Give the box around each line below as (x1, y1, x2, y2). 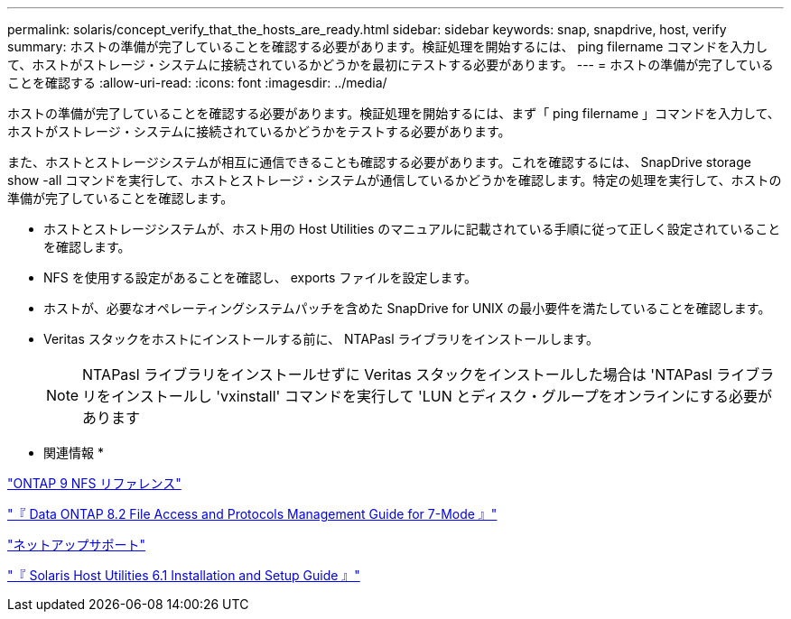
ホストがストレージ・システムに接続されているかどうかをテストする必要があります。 (7, 124, 511, 139)
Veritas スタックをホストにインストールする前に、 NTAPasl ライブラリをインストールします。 (43, 331, 599, 346)
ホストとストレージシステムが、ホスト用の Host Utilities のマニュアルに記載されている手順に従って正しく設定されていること (43, 221, 781, 236)
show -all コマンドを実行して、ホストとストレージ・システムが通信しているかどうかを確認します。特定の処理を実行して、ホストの (7, 172, 782, 188)
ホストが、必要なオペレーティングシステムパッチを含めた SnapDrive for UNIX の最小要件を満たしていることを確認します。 (43, 300, 771, 316)
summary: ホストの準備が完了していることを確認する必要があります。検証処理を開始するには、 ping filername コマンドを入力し (7, 39, 768, 54)
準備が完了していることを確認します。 (7, 190, 234, 206)
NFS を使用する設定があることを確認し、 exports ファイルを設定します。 (43, 270, 477, 285)
